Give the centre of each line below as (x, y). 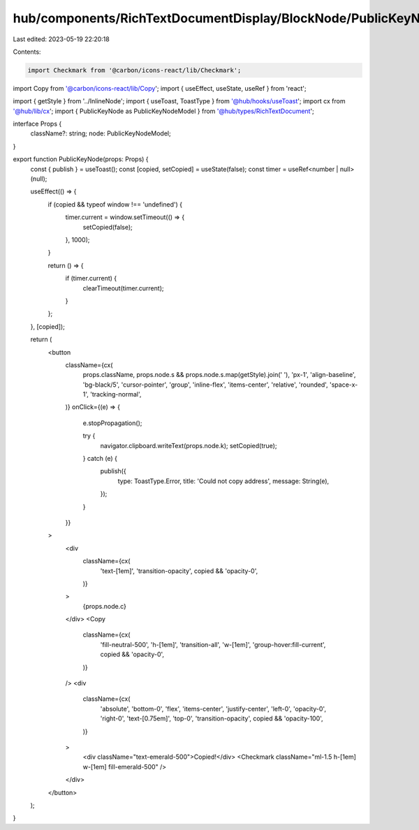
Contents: (27, 52)
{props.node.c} (105, 606)
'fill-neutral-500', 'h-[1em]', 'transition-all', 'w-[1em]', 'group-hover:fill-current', (213, 644)
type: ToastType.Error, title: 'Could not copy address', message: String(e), (223, 481)
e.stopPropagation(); (112, 423)
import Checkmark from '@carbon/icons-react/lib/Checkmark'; (134, 70)
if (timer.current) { (91, 279)
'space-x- (344, 385)
